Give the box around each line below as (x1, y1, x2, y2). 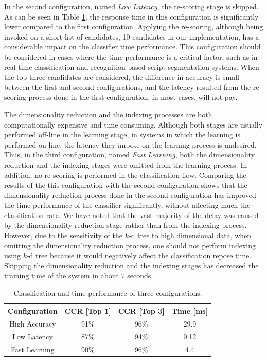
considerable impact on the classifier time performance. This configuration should (4, 41, 261, 52)
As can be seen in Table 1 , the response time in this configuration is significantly (4, 11, 259, 22)
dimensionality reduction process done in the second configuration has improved (4, 189, 256, 200)
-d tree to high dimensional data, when (128, 230, 252, 241)
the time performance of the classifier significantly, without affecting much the (4, 200, 251, 210)
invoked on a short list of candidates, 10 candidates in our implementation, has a (4, 31, 259, 42)
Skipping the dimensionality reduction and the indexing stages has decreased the (4, 260, 259, 270)
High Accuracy (9, 318, 56, 329)
